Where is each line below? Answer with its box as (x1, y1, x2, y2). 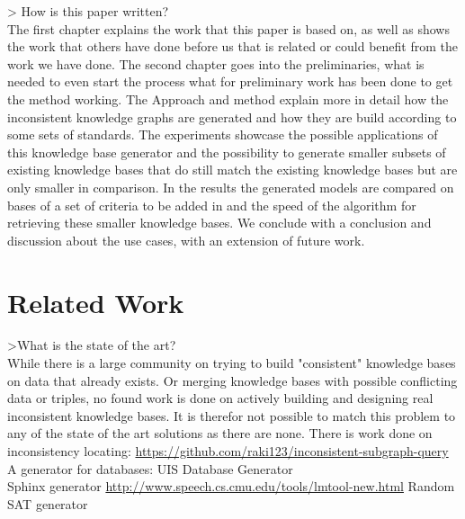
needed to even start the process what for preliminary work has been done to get (7, 72, 453, 91)
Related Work (7, 283, 184, 320)
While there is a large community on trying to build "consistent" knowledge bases (7, 353, 456, 372)
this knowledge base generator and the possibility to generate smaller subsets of (7, 142, 446, 161)
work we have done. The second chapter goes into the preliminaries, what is (7, 54, 425, 73)
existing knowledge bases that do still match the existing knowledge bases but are (7, 160, 458, 179)
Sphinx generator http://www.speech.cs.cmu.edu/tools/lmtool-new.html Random (7, 477, 455, 496)
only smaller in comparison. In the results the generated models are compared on (7, 177, 454, 196)
